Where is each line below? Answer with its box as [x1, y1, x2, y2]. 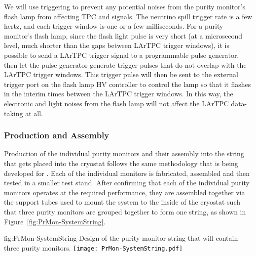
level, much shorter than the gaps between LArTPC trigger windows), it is [4, 40, 230, 50]
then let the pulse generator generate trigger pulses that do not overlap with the [4, 59, 247, 70]
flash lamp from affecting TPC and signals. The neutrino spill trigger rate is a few [4, 11, 252, 21]
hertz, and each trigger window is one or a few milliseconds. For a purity [4, 21, 223, 31]
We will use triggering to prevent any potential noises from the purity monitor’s [4, 1, 246, 11]
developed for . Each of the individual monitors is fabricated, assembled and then [4, 168, 250, 178]
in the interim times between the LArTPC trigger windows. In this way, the [4, 88, 233, 99]
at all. [25, 108, 43, 118]
